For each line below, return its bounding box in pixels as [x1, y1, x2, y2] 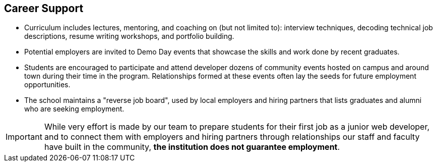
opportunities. [24, 80, 71, 89]
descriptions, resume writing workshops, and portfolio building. [24, 32, 234, 41]
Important [6, 132, 42, 142]
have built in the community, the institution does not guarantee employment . [44, 142, 340, 152]
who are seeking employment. [24, 104, 124, 114]
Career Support [4, 2, 84, 15]
